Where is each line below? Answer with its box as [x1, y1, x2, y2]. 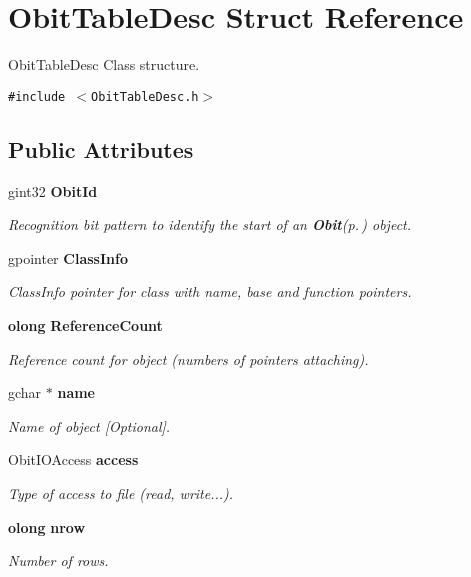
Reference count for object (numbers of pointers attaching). [8, 348, 369, 369]
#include [8, 89, 66, 104]
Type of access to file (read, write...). [8, 482, 234, 503]
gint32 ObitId [8, 180, 98, 201]
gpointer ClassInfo [8, 247, 128, 268]
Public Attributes [8, 133, 194, 164]
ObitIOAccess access [8, 449, 139, 470]
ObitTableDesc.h [91, 89, 199, 104]
